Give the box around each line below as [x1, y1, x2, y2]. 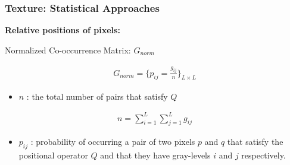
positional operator [18, 149, 88, 161]
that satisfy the [227, 135, 283, 148]
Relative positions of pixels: [5, 24, 120, 36]
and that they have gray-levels [100, 149, 211, 161]
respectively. [241, 149, 286, 161]
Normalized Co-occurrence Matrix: [5, 43, 131, 56]
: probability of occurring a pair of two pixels [30, 135, 195, 148]
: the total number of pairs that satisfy [26, 90, 168, 102]
